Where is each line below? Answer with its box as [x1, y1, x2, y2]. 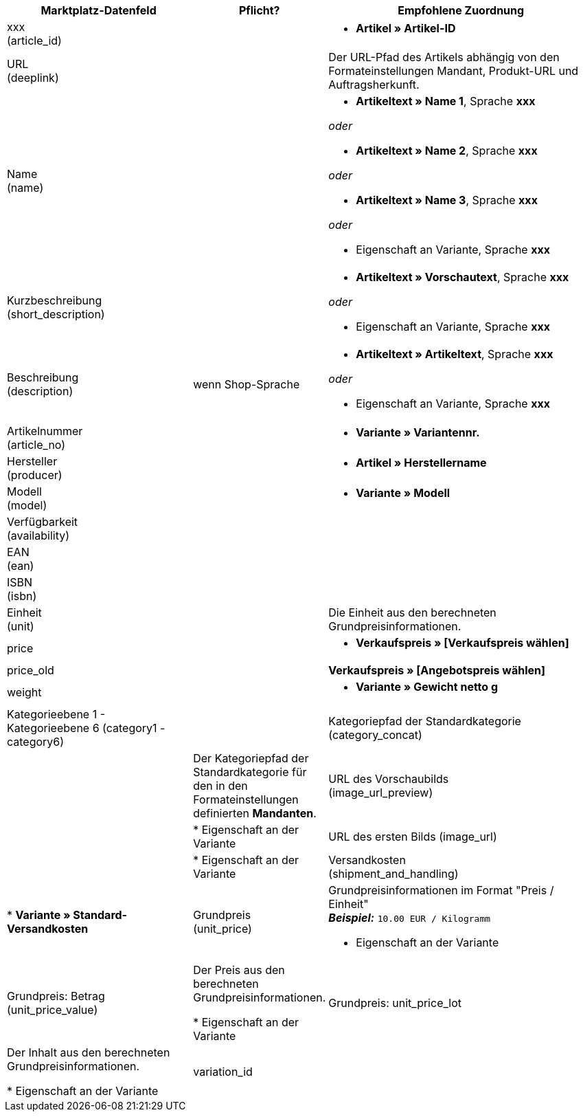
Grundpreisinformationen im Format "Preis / [328, 883, 554, 897]
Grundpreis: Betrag [7, 989, 105, 1003]
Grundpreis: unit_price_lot [328, 996, 461, 1010]
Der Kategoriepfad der [193, 751, 309, 765]
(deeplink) [7, 71, 59, 85]
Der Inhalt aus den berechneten [7, 1046, 170, 1059]
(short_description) [7, 307, 105, 321]
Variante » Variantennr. [356, 425, 480, 439]
